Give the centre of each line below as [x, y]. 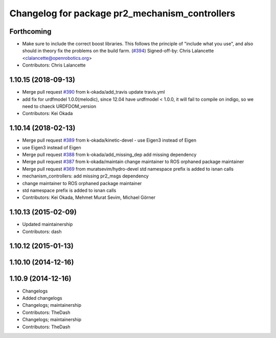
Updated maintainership [48, 224]
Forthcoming [30, 31]
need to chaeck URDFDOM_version [59, 106]
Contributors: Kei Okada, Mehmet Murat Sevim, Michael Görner [89, 197]
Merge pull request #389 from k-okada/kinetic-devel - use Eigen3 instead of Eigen [109, 140]
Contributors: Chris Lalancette [54, 65]
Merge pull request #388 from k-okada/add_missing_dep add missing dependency [109, 154]
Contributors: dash [42, 231]
